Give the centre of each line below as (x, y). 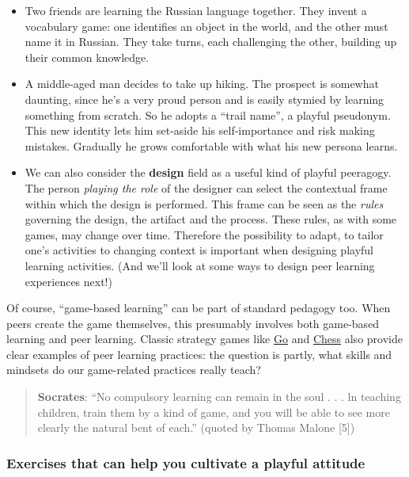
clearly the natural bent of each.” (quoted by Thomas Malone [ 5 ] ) (196, 427)
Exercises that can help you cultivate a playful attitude (186, 462)
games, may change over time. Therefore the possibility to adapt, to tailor (204, 234)
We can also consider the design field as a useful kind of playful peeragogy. (208, 172)
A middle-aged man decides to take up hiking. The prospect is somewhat (202, 84)
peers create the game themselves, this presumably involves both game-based (193, 323)
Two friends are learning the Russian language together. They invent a (196, 10)
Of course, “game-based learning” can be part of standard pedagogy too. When (199, 308)
